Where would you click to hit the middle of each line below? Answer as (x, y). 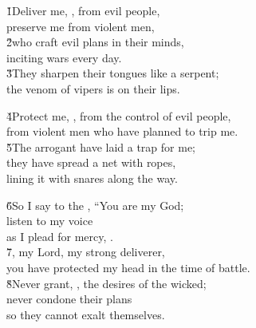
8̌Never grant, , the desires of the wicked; (106, 283)
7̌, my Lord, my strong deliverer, (86, 252)
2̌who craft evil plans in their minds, (95, 42)
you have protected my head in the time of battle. (128, 267)
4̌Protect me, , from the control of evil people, (119, 115)
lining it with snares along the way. (92, 178)
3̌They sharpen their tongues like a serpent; (113, 73)
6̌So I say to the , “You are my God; (95, 205)
